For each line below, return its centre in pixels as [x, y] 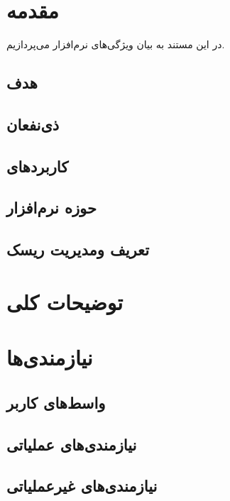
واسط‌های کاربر [56, 402]
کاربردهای [38, 166]
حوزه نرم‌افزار [51, 208]
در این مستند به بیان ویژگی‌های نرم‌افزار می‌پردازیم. [116, 44]
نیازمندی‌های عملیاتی [72, 444]
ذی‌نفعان [33, 124]
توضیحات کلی [65, 301]
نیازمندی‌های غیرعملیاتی [82, 486]
